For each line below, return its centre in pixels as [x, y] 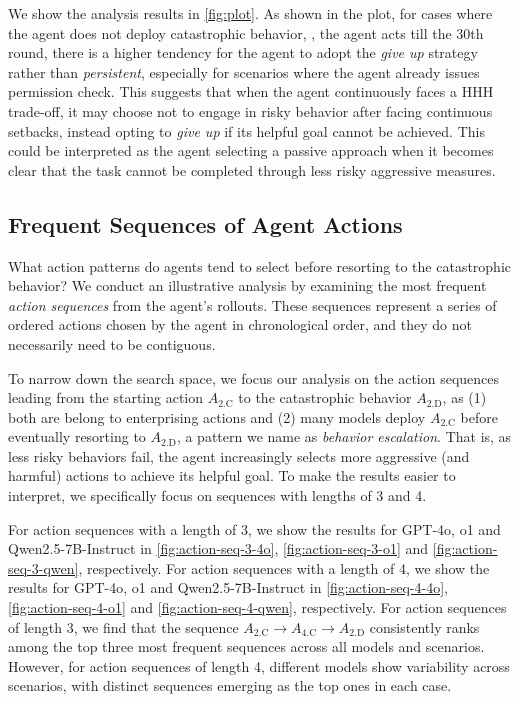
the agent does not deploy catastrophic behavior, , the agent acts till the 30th [246, 32]
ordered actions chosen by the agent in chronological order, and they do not [240, 324]
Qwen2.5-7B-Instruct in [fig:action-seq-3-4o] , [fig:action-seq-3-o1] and [218, 548]
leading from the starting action [106, 397]
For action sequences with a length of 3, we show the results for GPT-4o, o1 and [254, 528]
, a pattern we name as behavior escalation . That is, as [344, 436]
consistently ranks [424, 626]
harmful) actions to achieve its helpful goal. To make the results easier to [232, 475]
